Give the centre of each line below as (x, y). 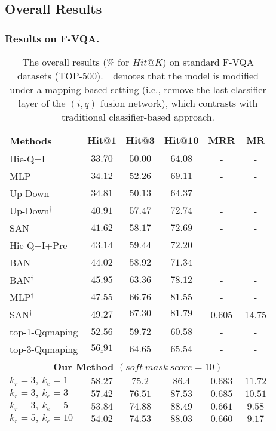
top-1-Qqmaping (44, 332)
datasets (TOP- (50, 76)
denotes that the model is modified (186, 76)
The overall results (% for (76, 62)
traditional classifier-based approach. (138, 117)
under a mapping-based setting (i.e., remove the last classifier (138, 89)
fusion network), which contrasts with (179, 103)
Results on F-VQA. (52, 38)
